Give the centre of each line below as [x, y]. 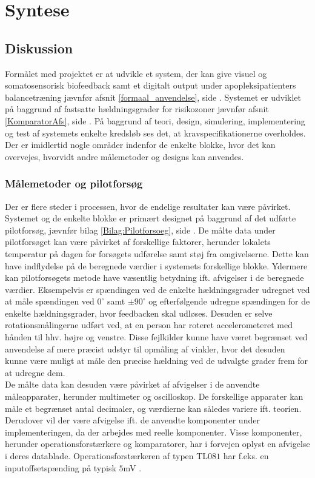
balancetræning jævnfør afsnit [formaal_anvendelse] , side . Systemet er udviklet [153, 97]
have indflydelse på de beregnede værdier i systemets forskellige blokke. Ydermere [156, 265]
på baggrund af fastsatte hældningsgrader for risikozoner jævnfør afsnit [137, 109]
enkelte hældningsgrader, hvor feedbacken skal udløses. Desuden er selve [139, 313]
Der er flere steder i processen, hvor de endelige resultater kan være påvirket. [148, 206]
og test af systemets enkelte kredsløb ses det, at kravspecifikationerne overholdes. [155, 133]
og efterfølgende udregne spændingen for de [229, 301]
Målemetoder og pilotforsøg [74, 183]
